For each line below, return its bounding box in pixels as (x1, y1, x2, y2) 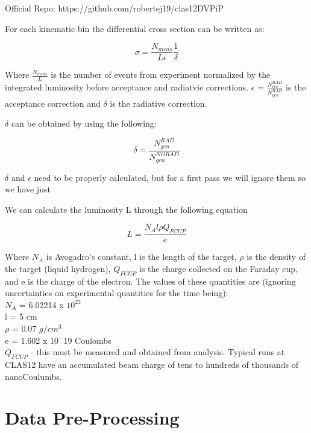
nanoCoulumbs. (5, 370, 62, 382)
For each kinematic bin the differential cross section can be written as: (5, 22, 265, 34)
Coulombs (75, 333, 112, 346)
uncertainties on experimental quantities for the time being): (5, 286, 228, 299)
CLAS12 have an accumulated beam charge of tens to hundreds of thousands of (5, 358, 299, 370)
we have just (5, 183, 51, 195)
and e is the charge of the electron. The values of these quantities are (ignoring (5, 274, 296, 287)
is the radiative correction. (110, 96, 207, 109)
